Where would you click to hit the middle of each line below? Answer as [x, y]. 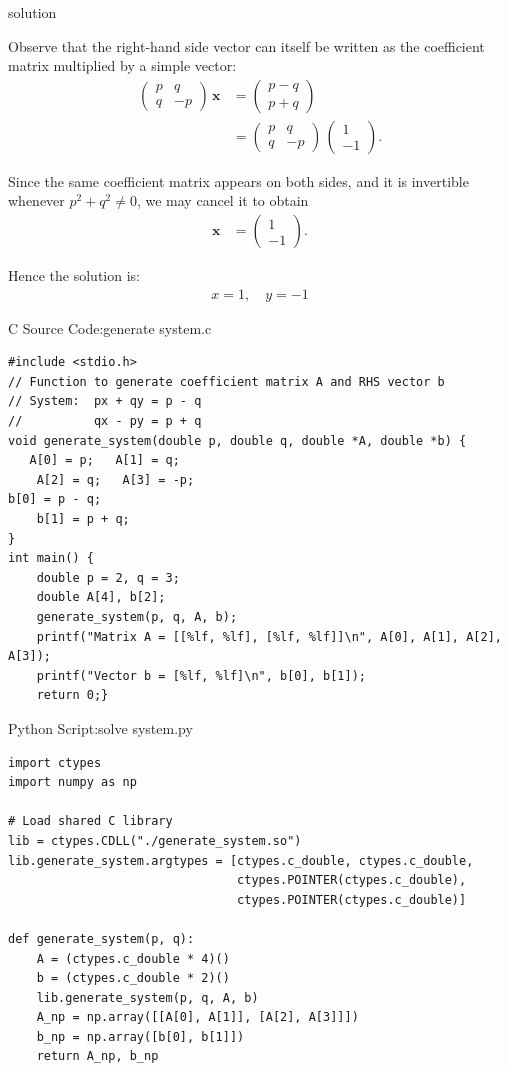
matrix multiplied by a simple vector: [122, 65]
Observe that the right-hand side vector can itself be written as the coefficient [246, 45]
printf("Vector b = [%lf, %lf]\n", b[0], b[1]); [201, 675]
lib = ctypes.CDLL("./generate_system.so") [155, 840]
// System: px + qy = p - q [105, 401]
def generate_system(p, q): [101, 938]
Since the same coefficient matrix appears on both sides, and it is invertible [238, 180]
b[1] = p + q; [83, 519]
